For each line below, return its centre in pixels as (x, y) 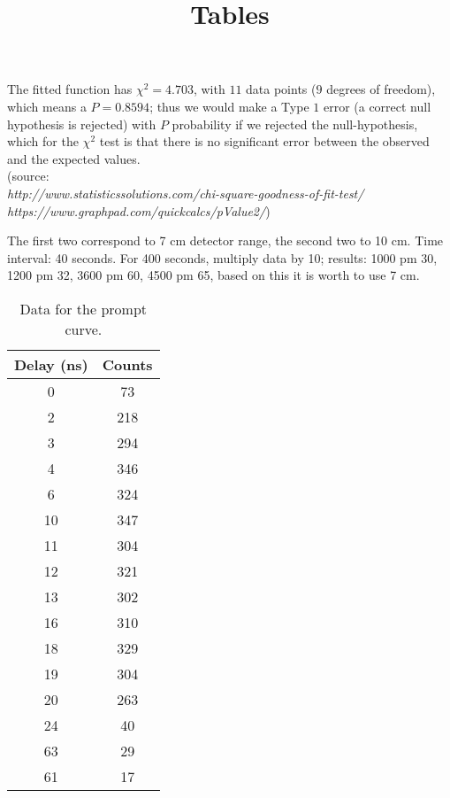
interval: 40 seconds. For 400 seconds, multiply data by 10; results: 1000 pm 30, (222, 257)
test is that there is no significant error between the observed (264, 141)
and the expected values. (74, 158)
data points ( (281, 89)
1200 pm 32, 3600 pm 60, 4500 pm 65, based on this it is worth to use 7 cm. (214, 275)
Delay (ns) (51, 364)
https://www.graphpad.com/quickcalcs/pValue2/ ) (139, 210)
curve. (84, 329)
